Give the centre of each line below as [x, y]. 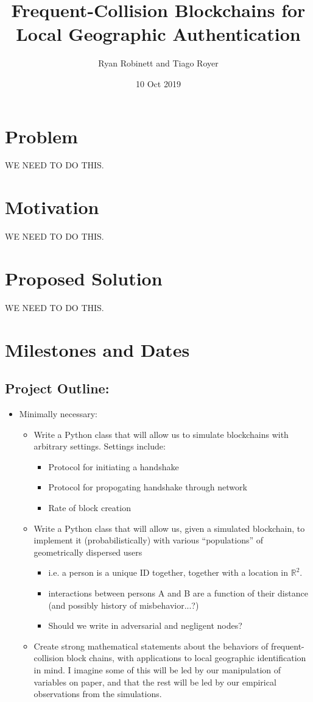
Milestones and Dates [97, 349]
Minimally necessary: [58, 414]
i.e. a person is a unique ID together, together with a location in [168, 572]
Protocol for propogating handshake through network [148, 487]
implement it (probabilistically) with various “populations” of [149, 540]
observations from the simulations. [98, 694]
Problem [41, 136]
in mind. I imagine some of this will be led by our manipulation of [157, 669]
